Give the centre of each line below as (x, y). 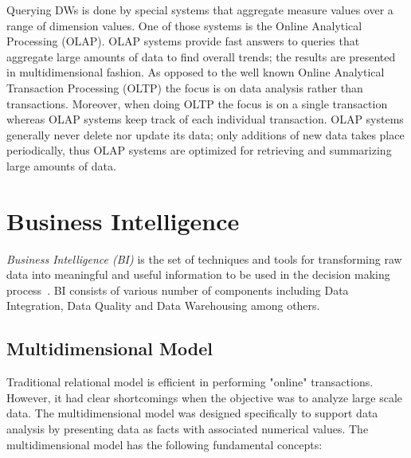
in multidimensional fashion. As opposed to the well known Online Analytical (196, 72)
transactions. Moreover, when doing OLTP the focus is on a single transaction (197, 103)
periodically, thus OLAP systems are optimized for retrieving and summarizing (199, 150)
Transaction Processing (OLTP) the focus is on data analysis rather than (185, 87)
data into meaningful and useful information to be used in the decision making (198, 274)
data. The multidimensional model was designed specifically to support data (192, 413)
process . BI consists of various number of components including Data (178, 290)
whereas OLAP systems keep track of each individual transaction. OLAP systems (205, 119)
